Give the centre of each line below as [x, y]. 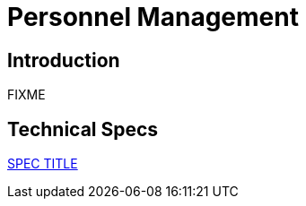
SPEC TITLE [43, 164]
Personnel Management [153, 17]
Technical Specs [83, 129]
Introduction [64, 60]
